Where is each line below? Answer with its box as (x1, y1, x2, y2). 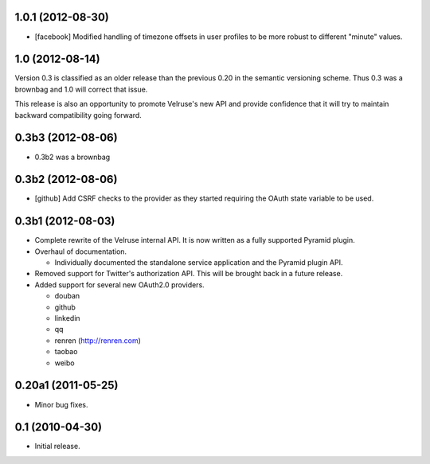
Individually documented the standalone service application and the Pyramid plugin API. (54, 258, 343, 267)
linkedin (54, 314, 80, 323)
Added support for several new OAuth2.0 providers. (34, 279, 205, 290)
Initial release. (34, 442, 80, 451)
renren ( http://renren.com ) (54, 335, 141, 345)
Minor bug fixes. (34, 400, 88, 409)
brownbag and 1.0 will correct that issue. (14, 84, 148, 94)
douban (54, 291, 80, 301)
